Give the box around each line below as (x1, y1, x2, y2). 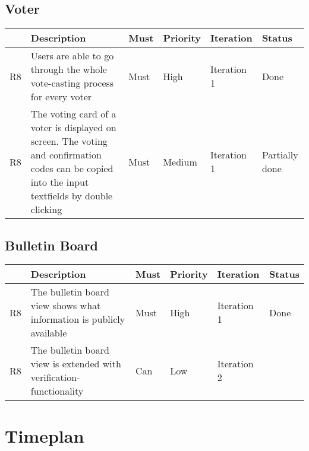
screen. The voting (30, 134, 108, 148)
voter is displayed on (30, 120, 116, 135)
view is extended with (30, 357, 121, 371)
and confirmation (30, 148, 102, 162)
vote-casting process (30, 76, 114, 90)
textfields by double (30, 189, 113, 203)
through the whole (30, 62, 107, 77)
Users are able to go (30, 49, 114, 63)
